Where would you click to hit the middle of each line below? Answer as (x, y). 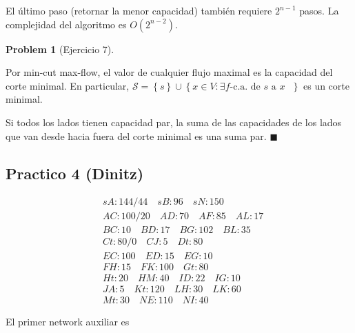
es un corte (326, 85)
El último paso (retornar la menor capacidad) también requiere (139, 10)
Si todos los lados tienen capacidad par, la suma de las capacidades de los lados (174, 122)
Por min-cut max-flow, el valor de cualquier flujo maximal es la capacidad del (169, 72)
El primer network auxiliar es (68, 321)
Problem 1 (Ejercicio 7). (60, 49)
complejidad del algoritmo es (66, 24)
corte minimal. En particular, (68, 85)
